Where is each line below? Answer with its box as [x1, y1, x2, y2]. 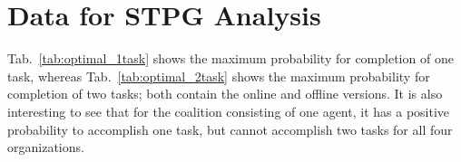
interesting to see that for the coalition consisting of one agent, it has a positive [7, 101, 450, 120]
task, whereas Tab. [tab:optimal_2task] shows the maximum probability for [7, 66, 430, 85]
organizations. [7, 138, 84, 157]
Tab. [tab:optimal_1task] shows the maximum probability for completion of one [7, 49, 454, 68]
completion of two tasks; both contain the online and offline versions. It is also [7, 84, 443, 103]
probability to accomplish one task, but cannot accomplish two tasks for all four [7, 119, 453, 138]
